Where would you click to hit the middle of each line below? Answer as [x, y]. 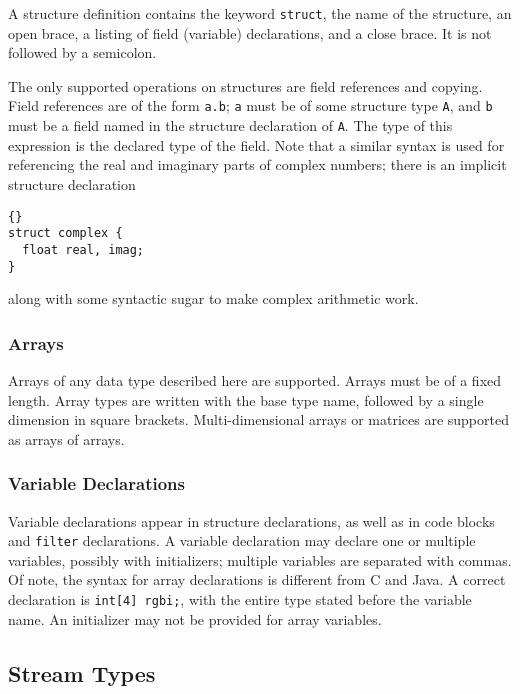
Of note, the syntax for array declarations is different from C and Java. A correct [257, 579]
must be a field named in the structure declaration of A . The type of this [230, 125]
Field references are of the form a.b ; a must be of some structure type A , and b [250, 105]
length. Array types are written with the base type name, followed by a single [246, 399]
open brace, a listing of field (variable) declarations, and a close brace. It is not [250, 32]
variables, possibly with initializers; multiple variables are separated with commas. [260, 559]
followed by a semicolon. [82, 52]
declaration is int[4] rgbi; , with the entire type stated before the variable [240, 599]
